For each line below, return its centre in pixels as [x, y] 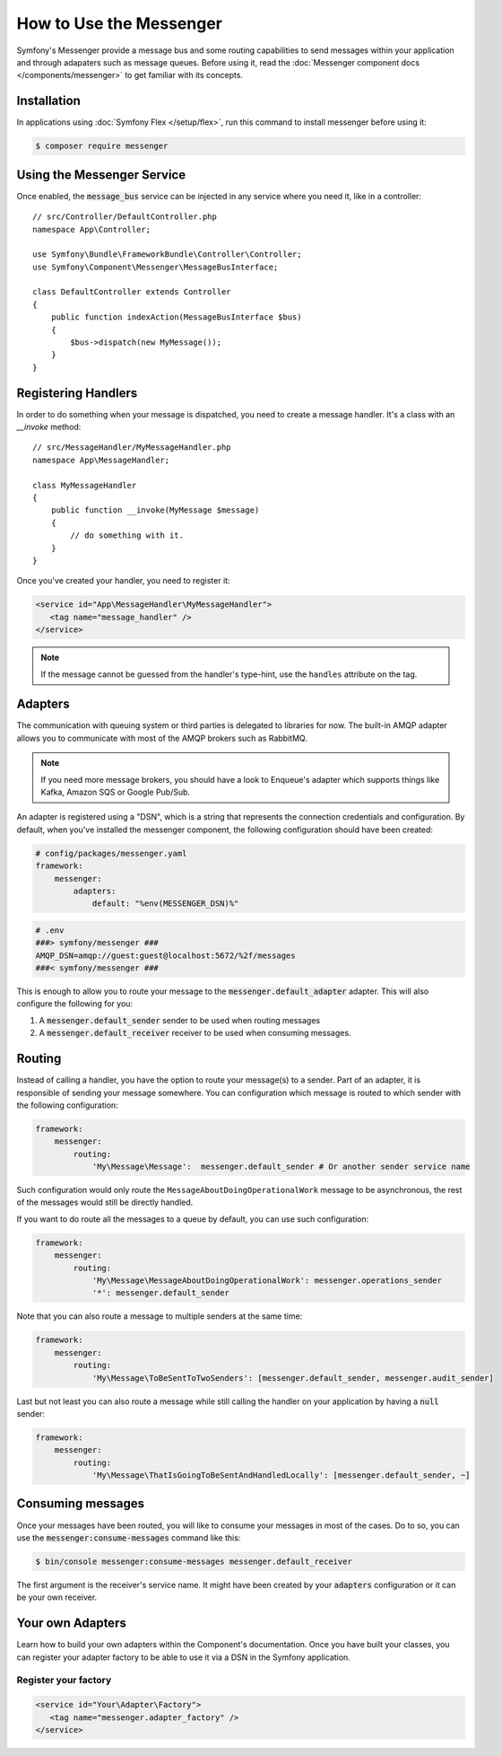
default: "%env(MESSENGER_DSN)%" [165, 904]
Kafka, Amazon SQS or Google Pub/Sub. [116, 792]
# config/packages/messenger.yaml [111, 853]
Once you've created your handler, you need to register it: [123, 581]
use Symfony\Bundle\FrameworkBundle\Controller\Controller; [167, 255]
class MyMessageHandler [85, 485]
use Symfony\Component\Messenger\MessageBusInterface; [156, 267]
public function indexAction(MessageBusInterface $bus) [176, 317]
